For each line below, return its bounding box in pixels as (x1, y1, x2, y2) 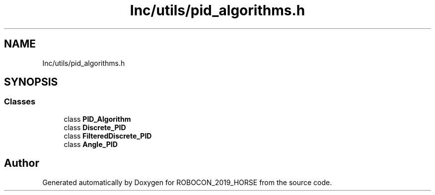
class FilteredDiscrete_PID (64, 131, 152, 140)
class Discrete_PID (64, 123, 126, 132)
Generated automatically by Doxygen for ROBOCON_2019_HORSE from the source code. (42, 178, 332, 187)
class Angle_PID (64, 140, 118, 148)
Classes (4, 97, 36, 107)
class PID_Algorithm (64, 114, 131, 123)
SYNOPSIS (4, 76, 58, 89)
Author (4, 157, 39, 170)
